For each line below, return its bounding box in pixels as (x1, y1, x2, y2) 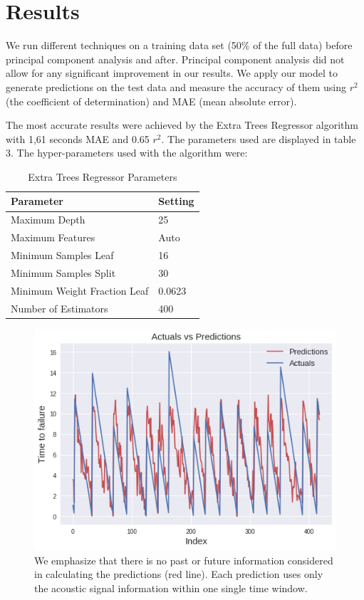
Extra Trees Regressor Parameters (28, 169, 177, 184)
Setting (158, 194, 194, 209)
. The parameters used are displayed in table (161, 131, 356, 146)
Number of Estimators (11, 300, 108, 315)
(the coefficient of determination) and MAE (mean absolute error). (6, 93, 297, 108)
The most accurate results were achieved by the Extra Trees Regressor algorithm (6, 117, 358, 132)
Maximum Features (11, 230, 95, 245)
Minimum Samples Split (11, 265, 116, 280)
